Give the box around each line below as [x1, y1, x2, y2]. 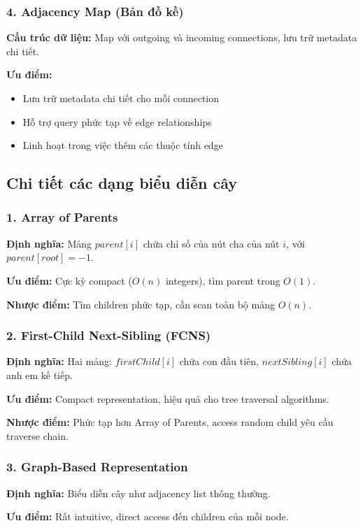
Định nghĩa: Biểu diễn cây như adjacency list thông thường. [6, 485, 271, 500]
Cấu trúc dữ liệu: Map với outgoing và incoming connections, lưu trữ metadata [6, 30, 357, 45]
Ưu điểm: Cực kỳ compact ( [6, 273, 132, 287]
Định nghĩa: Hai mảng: [6, 354, 112, 369]
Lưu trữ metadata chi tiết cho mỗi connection [22, 91, 220, 105]
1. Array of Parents [6, 208, 118, 226]
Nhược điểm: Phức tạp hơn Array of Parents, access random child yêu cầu [6, 415, 334, 429]
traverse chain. [6, 428, 69, 443]
